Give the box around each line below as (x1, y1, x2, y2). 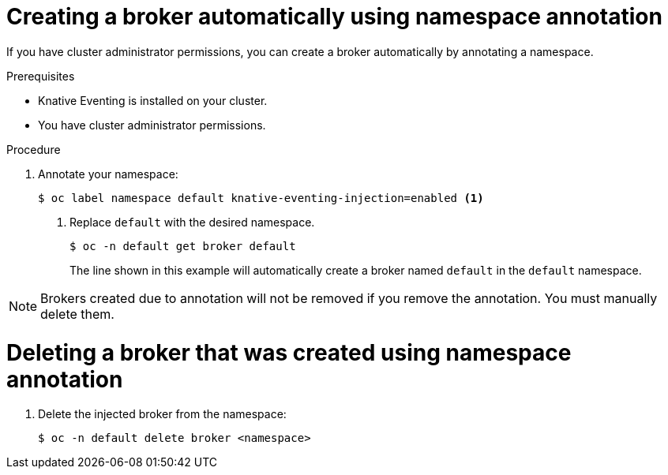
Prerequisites (6, 69, 75, 83)
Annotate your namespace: (38, 166, 178, 181)
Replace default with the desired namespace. (69, 215, 315, 229)
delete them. (40, 305, 114, 322)
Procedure (6, 142, 61, 156)
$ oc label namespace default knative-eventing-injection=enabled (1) (38, 191, 484, 204)
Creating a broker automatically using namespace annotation (6, 3, 662, 30)
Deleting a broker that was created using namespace (6, 338, 572, 366)
